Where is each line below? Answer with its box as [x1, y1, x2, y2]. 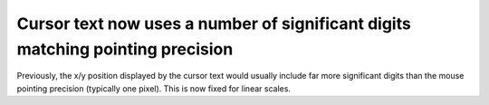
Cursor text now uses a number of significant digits [16, 14, 411, 33]
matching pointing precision [16, 39, 234, 59]
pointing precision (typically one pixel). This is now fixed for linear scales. [16, 82, 292, 94]
